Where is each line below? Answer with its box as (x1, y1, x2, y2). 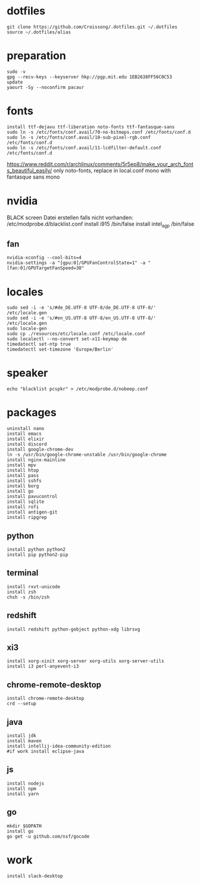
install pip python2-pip (7, 551, 68, 558)
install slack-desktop (7, 873, 63, 879)
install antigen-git (7, 509, 58, 515)
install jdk (7, 733, 36, 739)
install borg (7, 483, 39, 489)
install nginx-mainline (7, 457, 66, 463)
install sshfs (7, 478, 42, 484)
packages (7, 406, 57, 419)
